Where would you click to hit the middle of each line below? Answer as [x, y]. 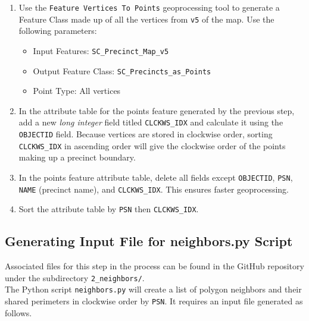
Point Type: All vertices [77, 91]
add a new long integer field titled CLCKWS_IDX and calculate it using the [151, 122]
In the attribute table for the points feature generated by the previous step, [157, 110]
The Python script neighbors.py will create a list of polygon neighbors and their [153, 289]
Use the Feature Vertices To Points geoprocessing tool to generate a [149, 7]
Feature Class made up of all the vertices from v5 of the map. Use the [146, 19]
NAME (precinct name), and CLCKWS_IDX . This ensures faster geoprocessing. [154, 189]
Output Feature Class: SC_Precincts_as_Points [122, 70]
